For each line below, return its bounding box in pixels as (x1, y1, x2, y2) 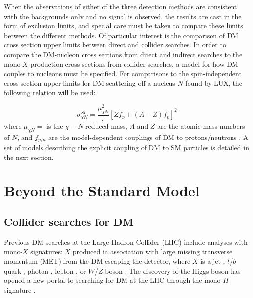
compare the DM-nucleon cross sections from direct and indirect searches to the (4, 49, 243, 59)
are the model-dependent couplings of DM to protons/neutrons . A (48, 132, 249, 142)
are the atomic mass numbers (157, 120, 245, 131)
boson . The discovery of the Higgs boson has (105, 265, 241, 276)
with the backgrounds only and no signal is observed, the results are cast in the (4, 11, 242, 21)
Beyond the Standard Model (4, 180, 200, 200)
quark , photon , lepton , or (4, 265, 86, 276)
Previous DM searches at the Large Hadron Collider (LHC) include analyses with (4, 237, 248, 247)
